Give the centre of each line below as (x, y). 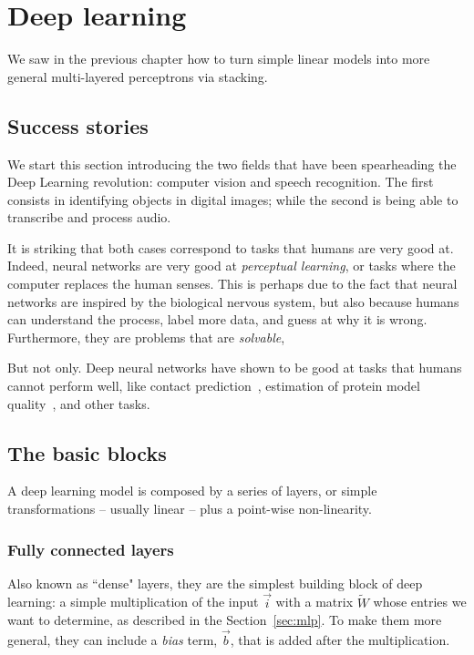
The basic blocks (87, 452)
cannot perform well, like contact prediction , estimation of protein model (214, 386)
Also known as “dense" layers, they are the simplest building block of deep (215, 583)
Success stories (78, 125)
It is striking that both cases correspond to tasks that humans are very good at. (231, 247)
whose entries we (420, 602)
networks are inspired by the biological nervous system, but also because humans (233, 301)
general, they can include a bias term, (113, 640)
